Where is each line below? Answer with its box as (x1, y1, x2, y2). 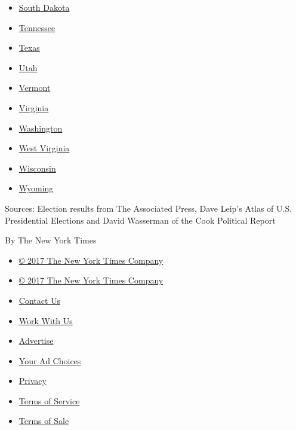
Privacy (18, 374, 47, 387)
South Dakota (18, 1, 70, 13)
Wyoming (18, 182, 54, 194)
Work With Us (18, 314, 73, 327)
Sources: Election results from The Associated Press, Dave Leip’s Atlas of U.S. (5, 202, 292, 214)
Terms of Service (18, 394, 80, 407)
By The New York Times (5, 234, 97, 246)
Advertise (18, 334, 54, 347)
